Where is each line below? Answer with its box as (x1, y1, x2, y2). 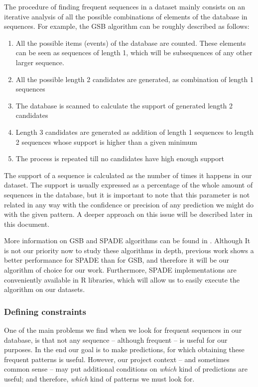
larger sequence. (15, 57, 64, 67)
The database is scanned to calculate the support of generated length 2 (15, 100, 233, 110)
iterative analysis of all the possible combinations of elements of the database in (4, 11, 248, 21)
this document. (4, 218, 50, 229)
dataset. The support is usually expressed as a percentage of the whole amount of (4, 180, 253, 190)
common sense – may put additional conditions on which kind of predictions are (4, 364, 248, 374)
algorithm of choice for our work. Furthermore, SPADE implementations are (4, 265, 237, 275)
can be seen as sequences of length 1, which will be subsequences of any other (15, 47, 253, 58)
